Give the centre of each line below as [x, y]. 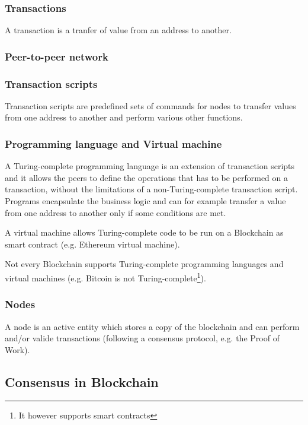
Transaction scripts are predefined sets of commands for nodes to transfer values [150, 105]
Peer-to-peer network [57, 56]
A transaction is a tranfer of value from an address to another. [118, 30]
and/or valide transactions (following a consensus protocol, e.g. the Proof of [142, 338]
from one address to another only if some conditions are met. [115, 212]
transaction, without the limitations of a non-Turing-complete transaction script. [151, 189]
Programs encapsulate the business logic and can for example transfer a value [145, 201]
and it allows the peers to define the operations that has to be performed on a [147, 177]
